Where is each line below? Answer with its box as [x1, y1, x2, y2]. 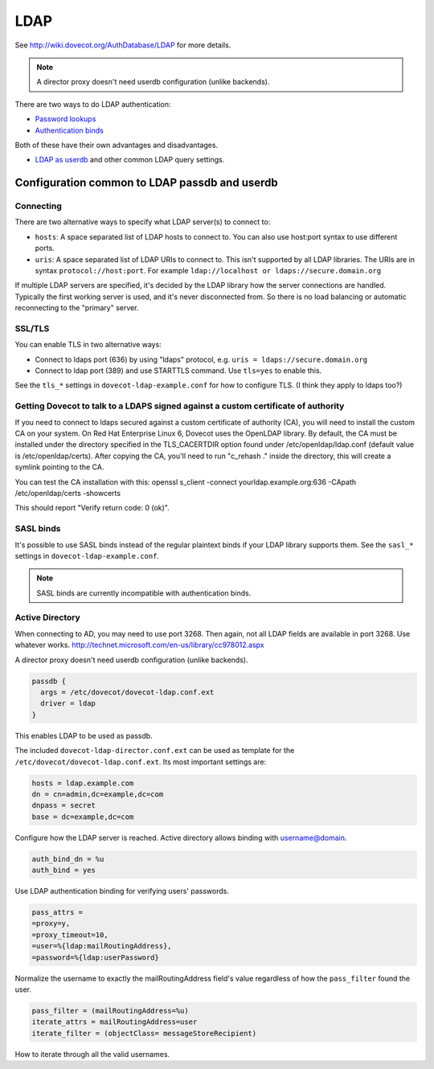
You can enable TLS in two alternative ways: [14, 340, 162, 350]
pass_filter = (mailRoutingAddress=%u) [31, 1006, 189, 1015]
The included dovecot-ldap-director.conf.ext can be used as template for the [14, 746, 295, 756]
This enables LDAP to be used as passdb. [14, 731, 153, 740]
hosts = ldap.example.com [31, 778, 134, 788]
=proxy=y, [31, 919, 71, 928]
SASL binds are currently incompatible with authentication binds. [36, 588, 252, 598]
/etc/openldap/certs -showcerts [14, 488, 121, 498]
